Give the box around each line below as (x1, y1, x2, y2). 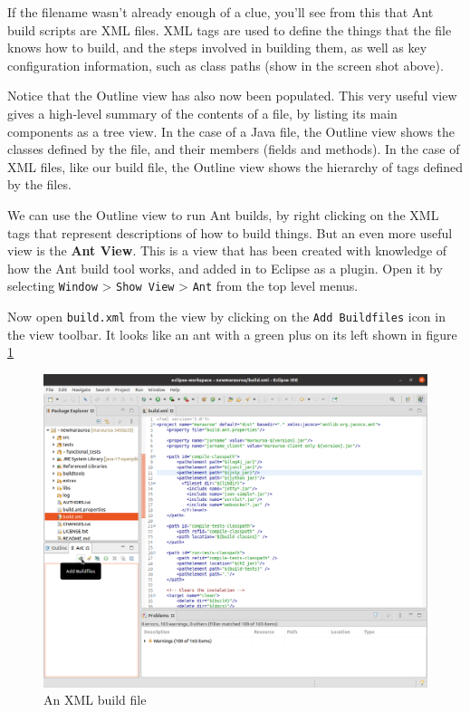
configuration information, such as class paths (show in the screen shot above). (7, 55, 444, 74)
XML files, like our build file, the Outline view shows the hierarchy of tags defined (7, 157, 464, 176)
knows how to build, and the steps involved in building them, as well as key (7, 38, 427, 57)
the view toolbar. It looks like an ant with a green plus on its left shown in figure (7, 324, 457, 343)
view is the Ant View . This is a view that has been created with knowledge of (7, 241, 447, 260)
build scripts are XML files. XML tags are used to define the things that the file (7, 20, 452, 39)
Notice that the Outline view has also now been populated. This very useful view (7, 86, 457, 105)
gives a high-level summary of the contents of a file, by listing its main (7, 103, 398, 122)
